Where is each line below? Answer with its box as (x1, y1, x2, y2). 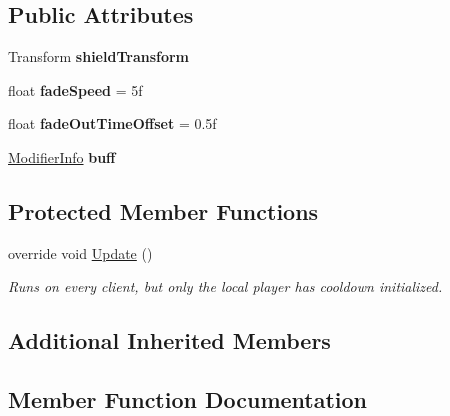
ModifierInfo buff (8, 146, 116, 167)
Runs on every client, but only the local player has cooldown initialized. (8, 276, 443, 297)
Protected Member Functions (8, 195, 319, 226)
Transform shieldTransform (8, 46, 190, 67)
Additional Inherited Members (8, 325, 331, 356)
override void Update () (8, 242, 153, 263)
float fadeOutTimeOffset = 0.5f (8, 113, 217, 134)
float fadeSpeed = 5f (8, 79, 143, 100)
